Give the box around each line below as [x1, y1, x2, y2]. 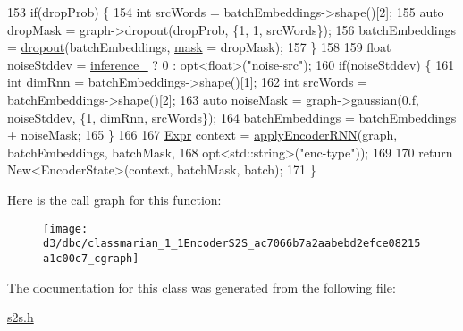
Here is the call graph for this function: [7, 190, 222, 208]
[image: [43, 222, 88, 235]
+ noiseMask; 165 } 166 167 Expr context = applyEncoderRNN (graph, [7, 125, 398, 144]
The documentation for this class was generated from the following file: [7, 277, 396, 296]
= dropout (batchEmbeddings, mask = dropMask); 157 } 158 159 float [7, 38, 391, 56]
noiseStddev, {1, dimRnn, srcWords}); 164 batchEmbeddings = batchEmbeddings [7, 107, 457, 126]
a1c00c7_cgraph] [43, 251, 139, 265]
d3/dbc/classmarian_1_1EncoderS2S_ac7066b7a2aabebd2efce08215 [43, 237, 421, 250]
